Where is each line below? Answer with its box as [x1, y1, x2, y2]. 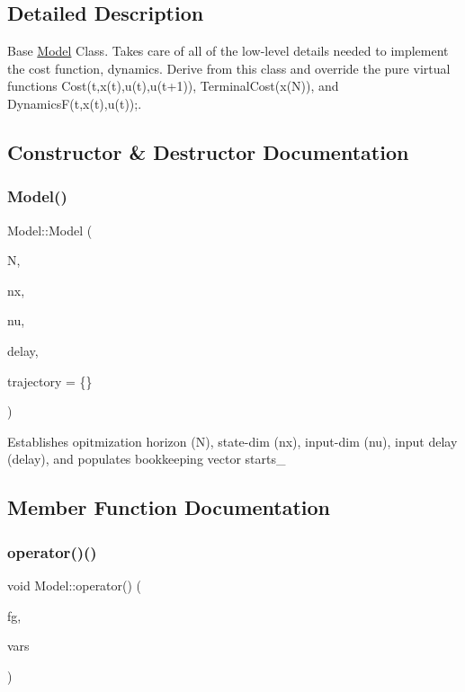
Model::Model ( [7, 220, 93, 239]
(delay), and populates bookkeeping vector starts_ [7, 449, 286, 468]
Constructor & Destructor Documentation [7, 138, 409, 165]
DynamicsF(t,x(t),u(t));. [7, 93, 142, 112]
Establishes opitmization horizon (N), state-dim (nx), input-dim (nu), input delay [7, 431, 458, 450]
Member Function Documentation [7, 493, 331, 521]
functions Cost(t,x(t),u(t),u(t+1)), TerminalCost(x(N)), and [7, 76, 339, 95]
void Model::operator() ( [7, 575, 142, 594]
